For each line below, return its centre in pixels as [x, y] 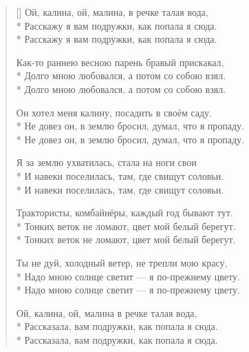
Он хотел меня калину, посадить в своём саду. [114, 112]
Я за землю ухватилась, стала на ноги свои [106, 162]
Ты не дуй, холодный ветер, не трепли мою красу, [122, 262]
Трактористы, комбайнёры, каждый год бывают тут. [124, 213]
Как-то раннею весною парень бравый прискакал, [120, 62]
